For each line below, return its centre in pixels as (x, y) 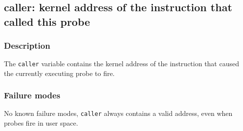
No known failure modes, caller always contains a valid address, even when (118, 113)
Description (27, 46)
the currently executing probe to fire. (59, 73)
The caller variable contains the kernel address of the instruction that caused (121, 64)
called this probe (47, 21)
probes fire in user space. (41, 122)
